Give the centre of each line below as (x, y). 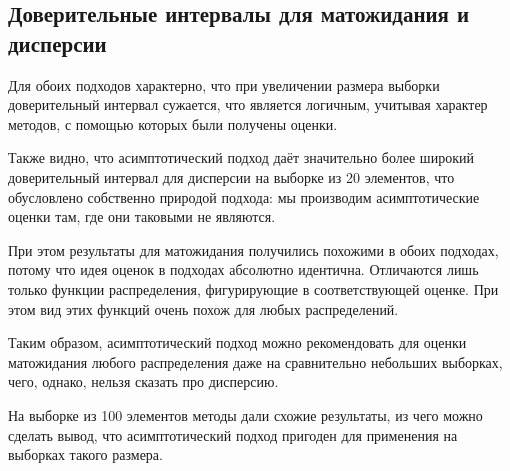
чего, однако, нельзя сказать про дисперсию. (143, 381)
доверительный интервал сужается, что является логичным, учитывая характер (248, 104)
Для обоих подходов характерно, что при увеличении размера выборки (224, 84)
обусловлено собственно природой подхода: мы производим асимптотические (244, 196)
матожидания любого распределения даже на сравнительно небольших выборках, (255, 361)
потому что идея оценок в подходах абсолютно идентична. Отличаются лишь (243, 269)
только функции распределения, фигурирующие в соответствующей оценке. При (253, 288)
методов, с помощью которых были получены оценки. (173, 123)
